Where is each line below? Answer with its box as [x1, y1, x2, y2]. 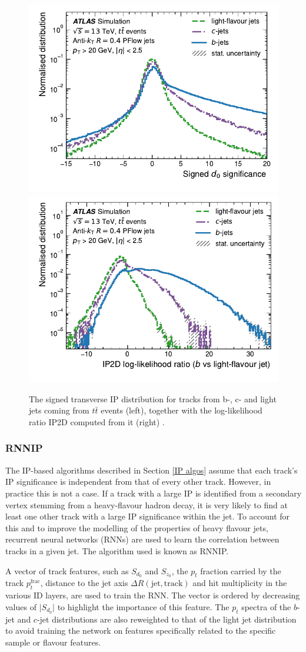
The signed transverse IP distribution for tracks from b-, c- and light [29, 392, 277, 405]
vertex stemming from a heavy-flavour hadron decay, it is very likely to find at [5, 498, 288, 511]
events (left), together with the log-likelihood [101, 404, 262, 416]
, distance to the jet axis [40, 577, 128, 589]
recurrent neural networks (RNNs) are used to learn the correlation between [5, 533, 280, 545]
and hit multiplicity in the [192, 577, 287, 589]
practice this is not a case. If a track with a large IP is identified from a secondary [5, 486, 302, 499]
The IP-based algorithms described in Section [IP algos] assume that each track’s [5, 464, 298, 476]
